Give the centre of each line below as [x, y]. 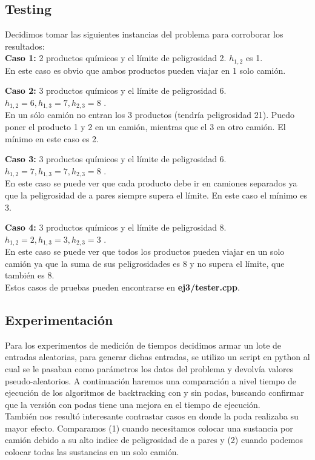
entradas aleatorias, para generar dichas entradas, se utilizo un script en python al [157, 357]
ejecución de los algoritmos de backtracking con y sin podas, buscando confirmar [154, 393]
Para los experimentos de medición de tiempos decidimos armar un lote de [143, 345]
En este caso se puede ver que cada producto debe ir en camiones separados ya [151, 183]
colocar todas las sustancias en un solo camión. [92, 452]
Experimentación [59, 319]
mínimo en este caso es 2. [52, 138]
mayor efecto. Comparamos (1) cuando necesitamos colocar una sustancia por [149, 428]
